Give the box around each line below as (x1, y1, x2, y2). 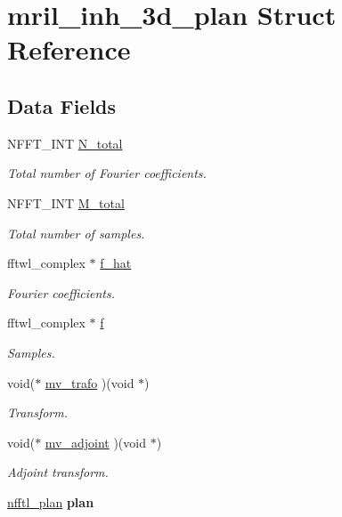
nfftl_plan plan (7, 492, 94, 511)
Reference (7, 31, 131, 68)
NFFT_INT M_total (7, 193, 125, 212)
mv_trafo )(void (45, 373, 134, 392)
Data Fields (7, 92, 117, 119)
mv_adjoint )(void (45, 432, 146, 451)
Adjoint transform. (7, 463, 109, 481)
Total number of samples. (7, 223, 145, 242)
